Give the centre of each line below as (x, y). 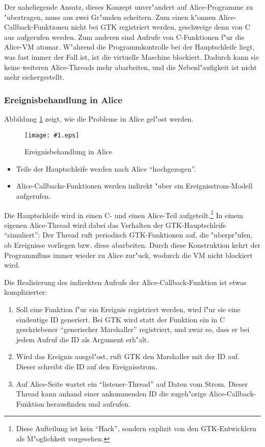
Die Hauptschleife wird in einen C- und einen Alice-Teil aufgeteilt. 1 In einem (124, 214)
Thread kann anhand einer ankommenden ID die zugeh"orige (111, 394)
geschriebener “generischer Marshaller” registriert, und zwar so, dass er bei (133, 329)
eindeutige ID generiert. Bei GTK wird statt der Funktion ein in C (121, 319)
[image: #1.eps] (52, 135)
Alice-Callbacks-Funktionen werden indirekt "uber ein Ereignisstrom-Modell (134, 186)
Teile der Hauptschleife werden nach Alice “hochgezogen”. (106, 168)
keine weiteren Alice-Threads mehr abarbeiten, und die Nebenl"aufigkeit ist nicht (130, 67)
